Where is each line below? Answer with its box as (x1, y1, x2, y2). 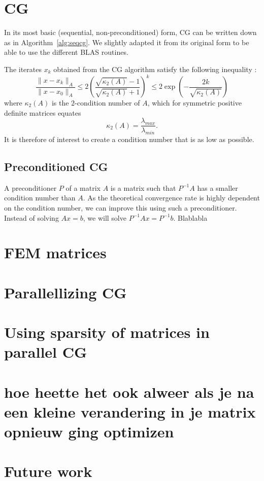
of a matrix (65, 182, 101, 193)
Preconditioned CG (4, 159, 108, 175)
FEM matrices (4, 242, 107, 263)
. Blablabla (173, 212, 208, 223)
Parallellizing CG (4, 282, 127, 302)
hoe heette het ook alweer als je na (4, 381, 254, 402)
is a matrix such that (110, 182, 176, 193)
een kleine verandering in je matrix (4, 401, 256, 422)
